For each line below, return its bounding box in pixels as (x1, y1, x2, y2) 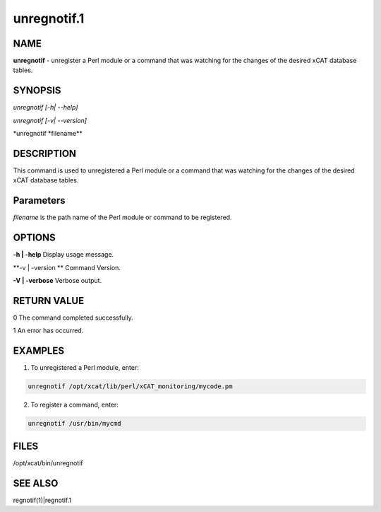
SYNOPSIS (13, 85, 61, 97)
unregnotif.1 (13, 11, 85, 26)
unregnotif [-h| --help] (13, 103, 78, 112)
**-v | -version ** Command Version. (13, 263, 121, 272)
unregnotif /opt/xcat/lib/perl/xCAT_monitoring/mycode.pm (28, 383, 233, 390)
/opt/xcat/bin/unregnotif (13, 458, 84, 467)
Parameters (13, 194, 66, 206)
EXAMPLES (13, 345, 65, 357)
